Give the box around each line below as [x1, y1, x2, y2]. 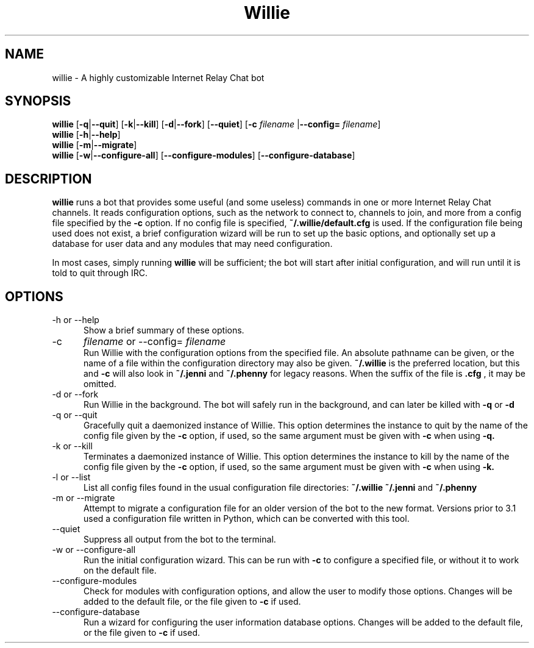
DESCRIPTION [5, 171, 92, 187]
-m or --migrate [52, 493, 115, 504]
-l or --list [52, 472, 91, 483]
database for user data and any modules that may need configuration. [52, 238, 333, 249]
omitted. [84, 379, 116, 390]
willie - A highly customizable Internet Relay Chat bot [52, 72, 265, 83]
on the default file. [84, 565, 157, 576]
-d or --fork [52, 389, 99, 400]
